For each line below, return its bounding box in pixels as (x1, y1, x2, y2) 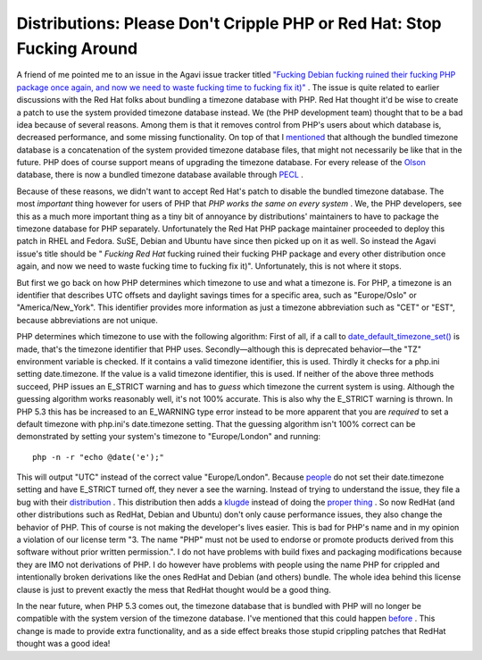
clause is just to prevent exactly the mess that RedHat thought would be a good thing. (16, 584, 332, 595)
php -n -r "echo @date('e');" (32, 452, 165, 462)
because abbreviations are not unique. (16, 314, 158, 325)
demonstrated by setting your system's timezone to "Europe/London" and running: (16, 431, 321, 442)
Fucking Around (16, 38, 138, 58)
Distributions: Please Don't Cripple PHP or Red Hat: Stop (16, 13, 442, 33)
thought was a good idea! (16, 639, 111, 649)
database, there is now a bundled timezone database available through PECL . (16, 170, 303, 180)
